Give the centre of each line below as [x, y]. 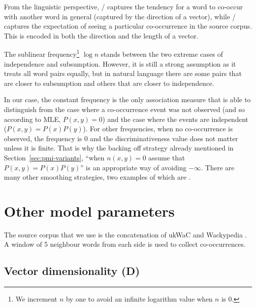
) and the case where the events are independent [176, 119]
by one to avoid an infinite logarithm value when [139, 299]
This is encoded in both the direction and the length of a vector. [101, 35]
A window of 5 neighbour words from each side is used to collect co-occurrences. [125, 244]
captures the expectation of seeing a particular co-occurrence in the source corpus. [128, 26]
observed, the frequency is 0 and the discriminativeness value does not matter [121, 138]
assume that [167, 157]
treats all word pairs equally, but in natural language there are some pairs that [123, 73]
